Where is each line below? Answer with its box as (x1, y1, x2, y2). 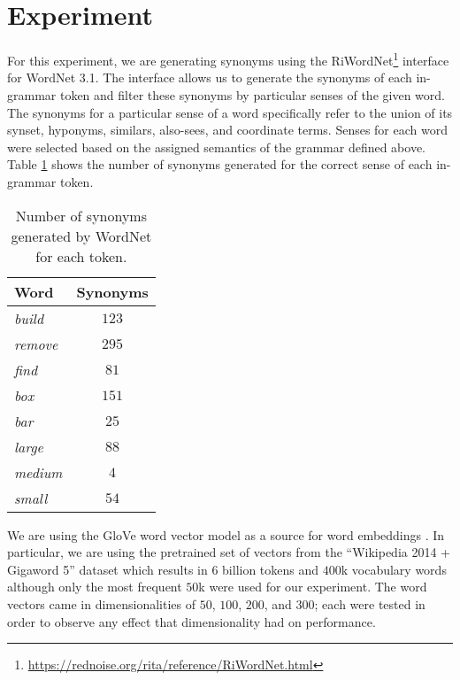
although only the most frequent (7, 577, 182, 596)
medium (14, 461, 63, 483)
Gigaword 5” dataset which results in (7, 560, 208, 578)
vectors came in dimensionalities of (7, 594, 195, 613)
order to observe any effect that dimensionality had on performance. (7, 612, 376, 630)
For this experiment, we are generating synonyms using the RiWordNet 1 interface (7, 49, 449, 69)
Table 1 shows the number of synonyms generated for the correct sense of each (7, 155, 433, 174)
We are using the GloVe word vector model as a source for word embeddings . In (7, 525, 445, 544)
